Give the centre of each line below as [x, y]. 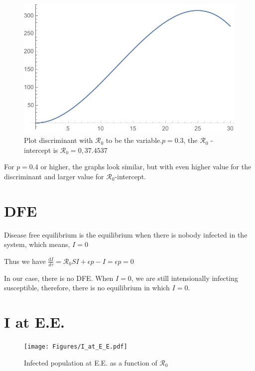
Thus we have [25, 261]
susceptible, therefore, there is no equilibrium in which [87, 288]
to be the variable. [134, 140]
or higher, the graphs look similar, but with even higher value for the [146, 167]
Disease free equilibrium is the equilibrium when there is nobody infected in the [126, 234]
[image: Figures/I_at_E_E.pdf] [76, 346]
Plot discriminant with [59, 140]
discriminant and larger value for [54, 176]
